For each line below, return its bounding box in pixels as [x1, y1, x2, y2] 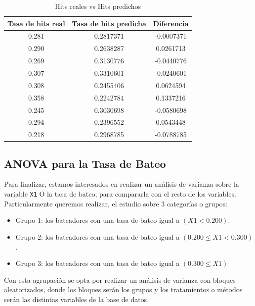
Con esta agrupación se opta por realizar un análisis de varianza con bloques [4, 274, 236, 285]
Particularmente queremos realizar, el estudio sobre [4, 198, 159, 208]
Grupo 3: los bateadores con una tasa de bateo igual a [15, 258, 180, 268]
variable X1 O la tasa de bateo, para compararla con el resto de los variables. [4, 189, 236, 199]
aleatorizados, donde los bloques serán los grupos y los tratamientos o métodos [4, 284, 243, 295]
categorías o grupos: [167, 198, 227, 208]
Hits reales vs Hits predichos [55, 1, 141, 11]
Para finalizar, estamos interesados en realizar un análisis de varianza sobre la [4, 179, 239, 189]
